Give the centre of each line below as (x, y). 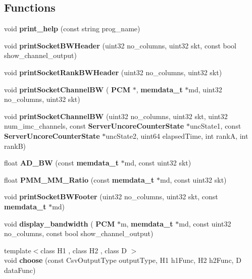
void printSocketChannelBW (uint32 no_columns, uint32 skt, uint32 (116, 116)
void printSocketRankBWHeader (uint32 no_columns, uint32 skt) (113, 72)
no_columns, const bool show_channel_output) (79, 233)
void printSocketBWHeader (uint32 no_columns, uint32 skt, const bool (120, 45)
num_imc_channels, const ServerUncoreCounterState (94, 126)
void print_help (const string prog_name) (72, 29)
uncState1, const (215, 126)
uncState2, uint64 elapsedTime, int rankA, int (177, 135)
